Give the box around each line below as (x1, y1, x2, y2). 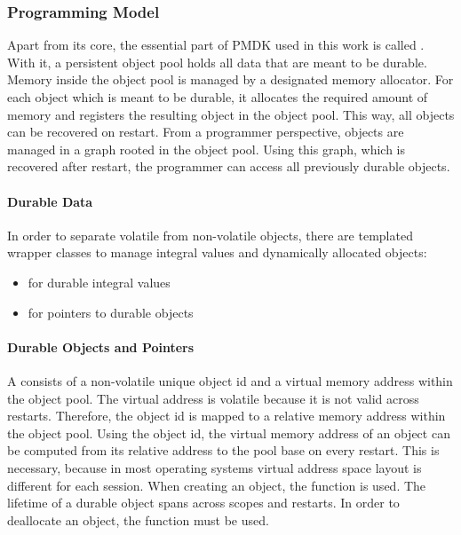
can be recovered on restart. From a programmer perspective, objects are (7, 122, 404, 141)
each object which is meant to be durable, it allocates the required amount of (7, 88, 428, 106)
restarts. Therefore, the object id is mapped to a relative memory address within (7, 406, 446, 425)
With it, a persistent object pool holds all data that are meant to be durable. (7, 52, 427, 71)
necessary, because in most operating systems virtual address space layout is (7, 458, 422, 476)
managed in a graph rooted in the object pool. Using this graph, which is (7, 139, 405, 158)
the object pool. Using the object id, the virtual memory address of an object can (7, 423, 450, 442)
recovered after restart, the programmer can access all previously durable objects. (7, 157, 450, 176)
